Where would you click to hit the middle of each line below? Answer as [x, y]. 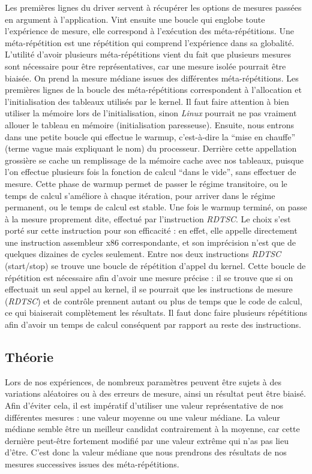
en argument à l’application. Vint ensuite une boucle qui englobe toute [135, 19]
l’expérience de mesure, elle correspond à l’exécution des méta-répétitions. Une [149, 31]
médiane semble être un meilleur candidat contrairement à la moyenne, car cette [152, 429]
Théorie [29, 357]
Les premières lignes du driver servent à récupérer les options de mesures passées [153, 7]
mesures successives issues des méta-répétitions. [92, 464]
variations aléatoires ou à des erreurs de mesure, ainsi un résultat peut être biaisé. [155, 393]
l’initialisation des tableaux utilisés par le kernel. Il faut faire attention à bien [147, 101]
